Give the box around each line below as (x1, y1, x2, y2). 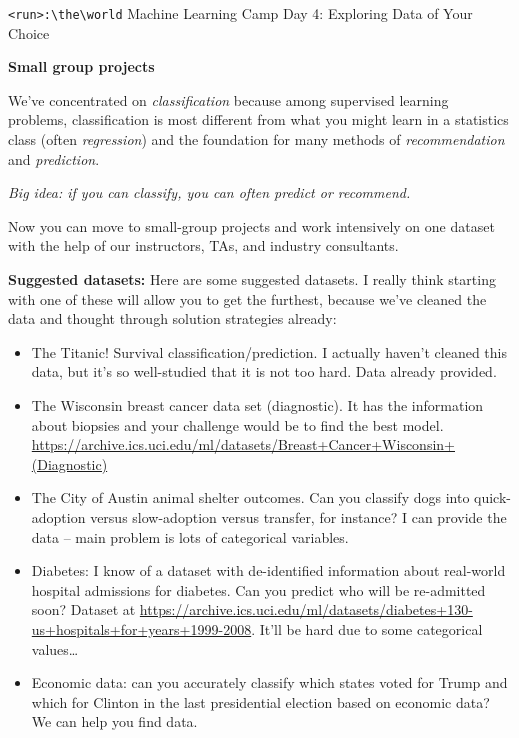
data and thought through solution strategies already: (8, 308, 337, 329)
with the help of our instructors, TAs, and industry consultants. (8, 235, 399, 256)
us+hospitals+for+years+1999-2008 (31, 618, 252, 639)
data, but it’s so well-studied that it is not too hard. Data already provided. (31, 361, 497, 382)
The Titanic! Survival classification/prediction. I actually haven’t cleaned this (31, 341, 507, 362)
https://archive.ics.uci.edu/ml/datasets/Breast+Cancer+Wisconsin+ (31, 434, 455, 455)
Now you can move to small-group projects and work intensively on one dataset (8, 215, 495, 236)
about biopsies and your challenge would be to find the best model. (31, 414, 444, 435)
